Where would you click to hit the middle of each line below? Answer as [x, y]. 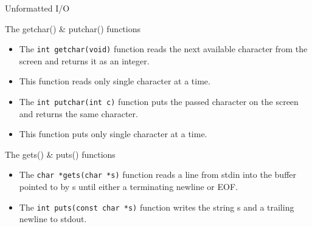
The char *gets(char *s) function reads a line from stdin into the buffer [158, 174]
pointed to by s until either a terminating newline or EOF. [128, 187]
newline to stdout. [53, 219]
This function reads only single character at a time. [115, 81]
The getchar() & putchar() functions [73, 28]
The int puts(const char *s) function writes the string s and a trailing [157, 207]
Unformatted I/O [37, 8]
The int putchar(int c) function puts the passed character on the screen [159, 102]
